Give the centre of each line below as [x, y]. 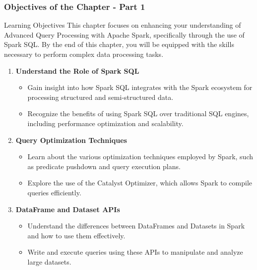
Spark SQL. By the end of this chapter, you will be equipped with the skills [119, 44]
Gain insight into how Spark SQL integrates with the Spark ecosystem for [140, 87]
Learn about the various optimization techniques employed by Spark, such [140, 157]
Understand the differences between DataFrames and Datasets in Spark [136, 226]
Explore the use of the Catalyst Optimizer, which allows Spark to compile [140, 183]
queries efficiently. [54, 192]
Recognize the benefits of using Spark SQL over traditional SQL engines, [138, 113]
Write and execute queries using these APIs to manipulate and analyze [135, 252]
